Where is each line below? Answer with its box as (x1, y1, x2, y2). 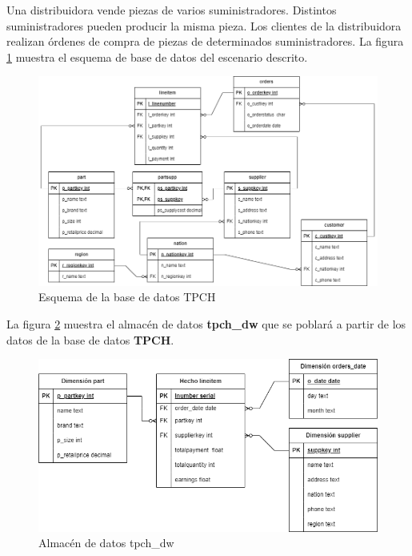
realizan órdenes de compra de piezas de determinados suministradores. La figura (6, 33, 404, 50)
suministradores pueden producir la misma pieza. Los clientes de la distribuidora (6, 17, 402, 34)
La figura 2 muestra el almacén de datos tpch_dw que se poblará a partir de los (6, 316, 406, 332)
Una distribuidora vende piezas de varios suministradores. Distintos (6, 2, 337, 18)
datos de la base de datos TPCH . (6, 331, 174, 348)
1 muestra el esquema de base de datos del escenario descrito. (6, 48, 308, 65)
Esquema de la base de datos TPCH (38, 288, 216, 305)
